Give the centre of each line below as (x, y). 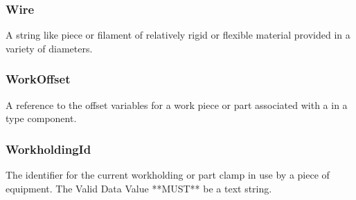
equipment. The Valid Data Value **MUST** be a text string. (139, 188)
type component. (41, 118)
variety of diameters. (49, 48)
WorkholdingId (48, 149)
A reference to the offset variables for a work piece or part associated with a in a (177, 104)
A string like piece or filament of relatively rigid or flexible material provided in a (178, 35)
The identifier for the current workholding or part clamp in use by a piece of (168, 175)
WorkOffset (38, 79)
